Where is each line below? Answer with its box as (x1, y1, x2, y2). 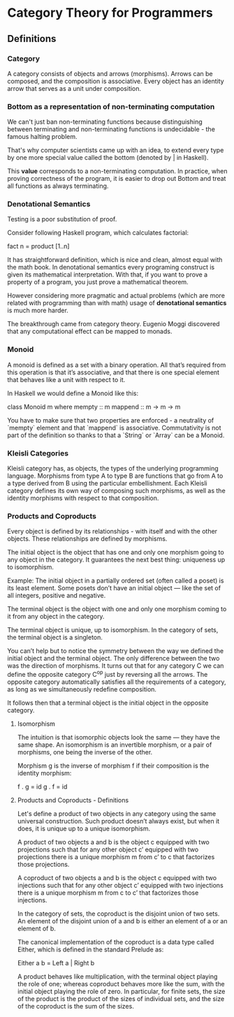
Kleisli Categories (7, 448, 68, 458)
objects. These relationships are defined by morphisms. (7, 534, 168, 543)
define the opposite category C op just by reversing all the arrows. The (7, 669, 208, 679)
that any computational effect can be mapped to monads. (7, 327, 173, 336)
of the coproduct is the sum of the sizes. (17, 1002, 134, 1011)
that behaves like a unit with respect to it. (7, 375, 126, 383)
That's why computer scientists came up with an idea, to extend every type (7, 146, 224, 154)
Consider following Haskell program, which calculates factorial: (7, 228, 189, 237)
